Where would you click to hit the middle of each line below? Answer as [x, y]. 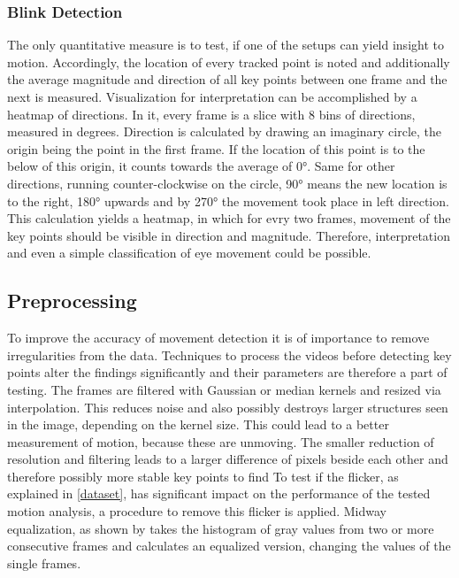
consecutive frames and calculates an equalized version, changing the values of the [229, 546]
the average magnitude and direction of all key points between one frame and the [227, 79]
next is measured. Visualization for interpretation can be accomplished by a [212, 96]
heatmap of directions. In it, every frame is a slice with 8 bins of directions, [211, 114]
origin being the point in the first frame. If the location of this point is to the [216, 148]
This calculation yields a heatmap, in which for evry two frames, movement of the [229, 218]
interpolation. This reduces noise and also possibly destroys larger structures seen [228, 407]
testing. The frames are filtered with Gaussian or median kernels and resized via [224, 389]
